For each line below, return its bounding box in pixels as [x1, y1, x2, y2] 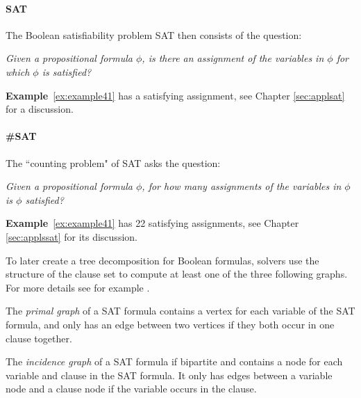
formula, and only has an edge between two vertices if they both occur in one [6, 317, 335, 331]
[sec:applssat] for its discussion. [6, 229, 137, 244]
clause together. [6, 331, 72, 345]
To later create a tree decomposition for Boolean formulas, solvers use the [6, 253, 319, 267]
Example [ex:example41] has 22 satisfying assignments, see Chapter [6, 216, 299, 230]
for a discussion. [6, 102, 74, 116]
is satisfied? [42, 64, 92, 79]
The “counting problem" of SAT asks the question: [6, 155, 221, 170]
